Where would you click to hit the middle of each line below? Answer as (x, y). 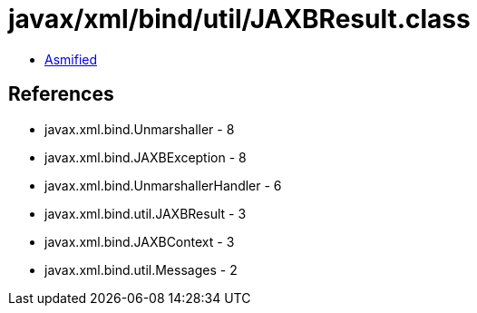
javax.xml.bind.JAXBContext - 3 (140, 241)
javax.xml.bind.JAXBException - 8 (146, 157)
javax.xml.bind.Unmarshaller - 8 (140, 129)
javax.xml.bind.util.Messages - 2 (141, 269)
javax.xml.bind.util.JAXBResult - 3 (146, 213)
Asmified (71, 59)
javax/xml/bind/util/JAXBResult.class (239, 19)
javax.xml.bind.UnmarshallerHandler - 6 (163, 185)
